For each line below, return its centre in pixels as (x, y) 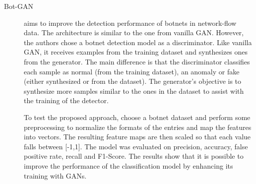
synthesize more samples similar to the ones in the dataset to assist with (134, 91)
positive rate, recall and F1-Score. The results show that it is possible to (134, 156)
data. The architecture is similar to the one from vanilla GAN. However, (134, 32)
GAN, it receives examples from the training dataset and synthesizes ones (136, 52)
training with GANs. (55, 175)
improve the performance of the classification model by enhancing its (128, 165)
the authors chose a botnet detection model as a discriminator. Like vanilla (138, 42)
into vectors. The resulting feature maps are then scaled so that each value (137, 137)
